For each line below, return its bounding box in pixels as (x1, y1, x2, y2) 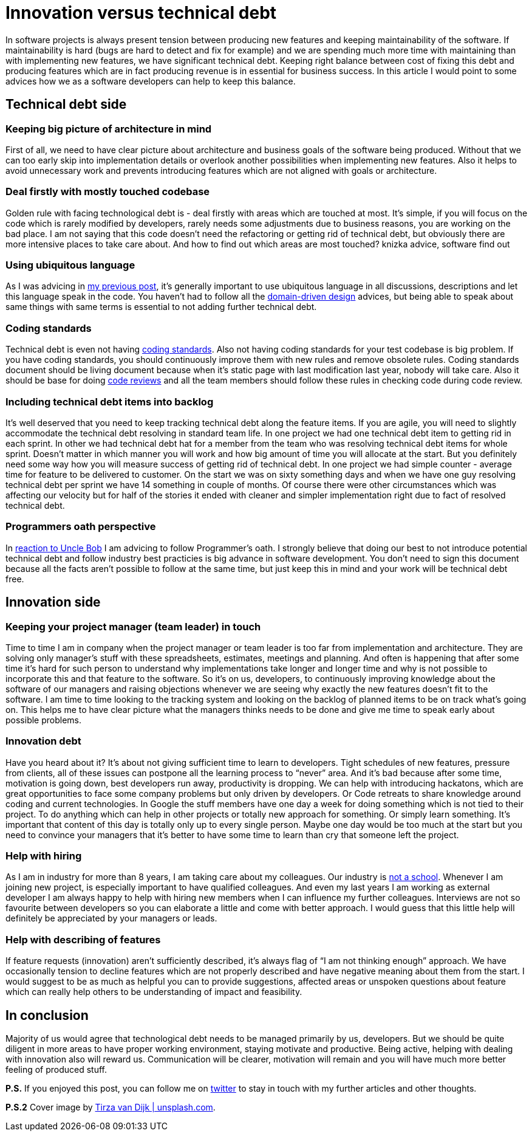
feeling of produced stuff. (5, 1064, 107, 1075)
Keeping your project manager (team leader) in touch (5, 620, 261, 633)
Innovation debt (5, 735, 81, 748)
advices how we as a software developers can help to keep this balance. (5, 75, 296, 86)
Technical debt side (5, 97, 127, 112)
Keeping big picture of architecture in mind (5, 122, 212, 135)
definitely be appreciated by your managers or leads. (5, 913, 217, 924)
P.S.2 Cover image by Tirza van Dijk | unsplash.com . (5, 1102, 216, 1113)
